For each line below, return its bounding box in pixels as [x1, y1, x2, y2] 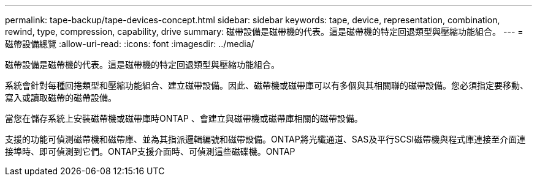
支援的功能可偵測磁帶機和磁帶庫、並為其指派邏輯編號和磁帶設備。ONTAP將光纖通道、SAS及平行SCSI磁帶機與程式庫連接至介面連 [5, 134, 526, 144]
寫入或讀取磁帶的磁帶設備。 [5, 92, 116, 103]
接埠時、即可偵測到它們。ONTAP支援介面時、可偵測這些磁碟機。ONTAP [5, 146, 295, 157]
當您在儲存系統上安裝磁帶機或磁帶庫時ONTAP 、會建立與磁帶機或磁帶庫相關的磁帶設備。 [5, 113, 363, 124]
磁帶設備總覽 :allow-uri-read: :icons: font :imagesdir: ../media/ [5, 39, 254, 49]
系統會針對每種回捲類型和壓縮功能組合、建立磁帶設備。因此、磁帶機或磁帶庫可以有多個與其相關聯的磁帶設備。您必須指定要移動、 [5, 80, 528, 90]
